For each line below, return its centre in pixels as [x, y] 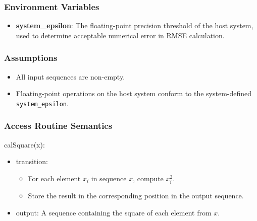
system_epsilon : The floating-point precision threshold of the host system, [135, 25]
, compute [148, 178]
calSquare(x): [24, 144]
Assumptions [31, 58]
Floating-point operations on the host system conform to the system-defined [134, 93]
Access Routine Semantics [58, 126]
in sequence [109, 178]
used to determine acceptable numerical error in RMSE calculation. [120, 35]
